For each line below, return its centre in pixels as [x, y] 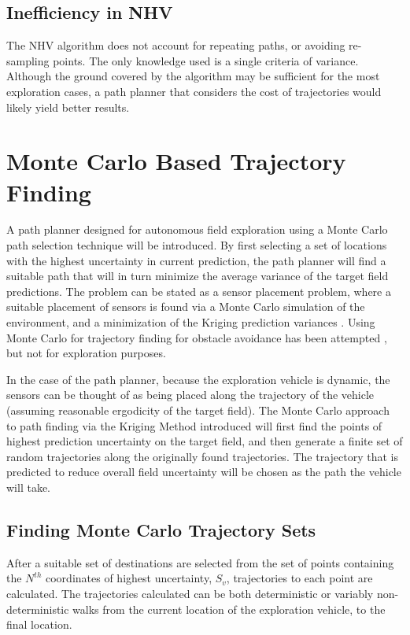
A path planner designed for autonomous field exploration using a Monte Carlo [197, 229]
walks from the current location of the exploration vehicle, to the [229, 609]
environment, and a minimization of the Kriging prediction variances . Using [191, 322]
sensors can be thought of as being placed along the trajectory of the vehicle [190, 395]
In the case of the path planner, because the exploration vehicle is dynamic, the [198, 379]
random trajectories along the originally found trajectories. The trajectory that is [202, 456]
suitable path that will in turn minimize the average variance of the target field [198, 276]
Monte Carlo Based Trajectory [176, 161]
